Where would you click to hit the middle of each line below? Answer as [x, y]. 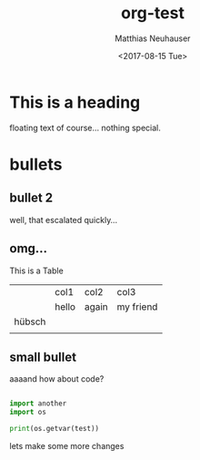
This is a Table [36, 271]
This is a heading [75, 102]
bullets [36, 164]
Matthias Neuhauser [153, 38]
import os [28, 413]
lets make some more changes [67, 445]
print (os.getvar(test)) [55, 429]
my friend [137, 306]
